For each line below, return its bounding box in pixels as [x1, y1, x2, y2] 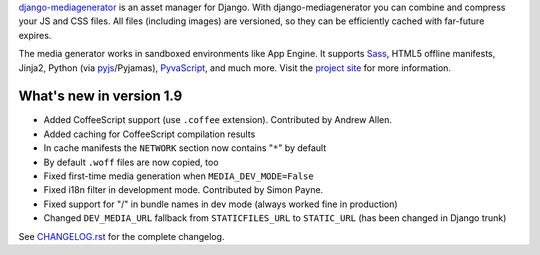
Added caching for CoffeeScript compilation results [43, 128, 256, 140]
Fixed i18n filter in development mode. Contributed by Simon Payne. [43, 184, 324, 196]
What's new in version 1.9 [18, 88, 183, 105]
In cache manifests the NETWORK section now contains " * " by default [43, 142, 327, 154]
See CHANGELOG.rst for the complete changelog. [18, 230, 225, 242]
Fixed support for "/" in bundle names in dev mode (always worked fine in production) [43, 198, 399, 210]
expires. [18, 29, 52, 41]
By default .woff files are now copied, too [43, 156, 219, 168]
